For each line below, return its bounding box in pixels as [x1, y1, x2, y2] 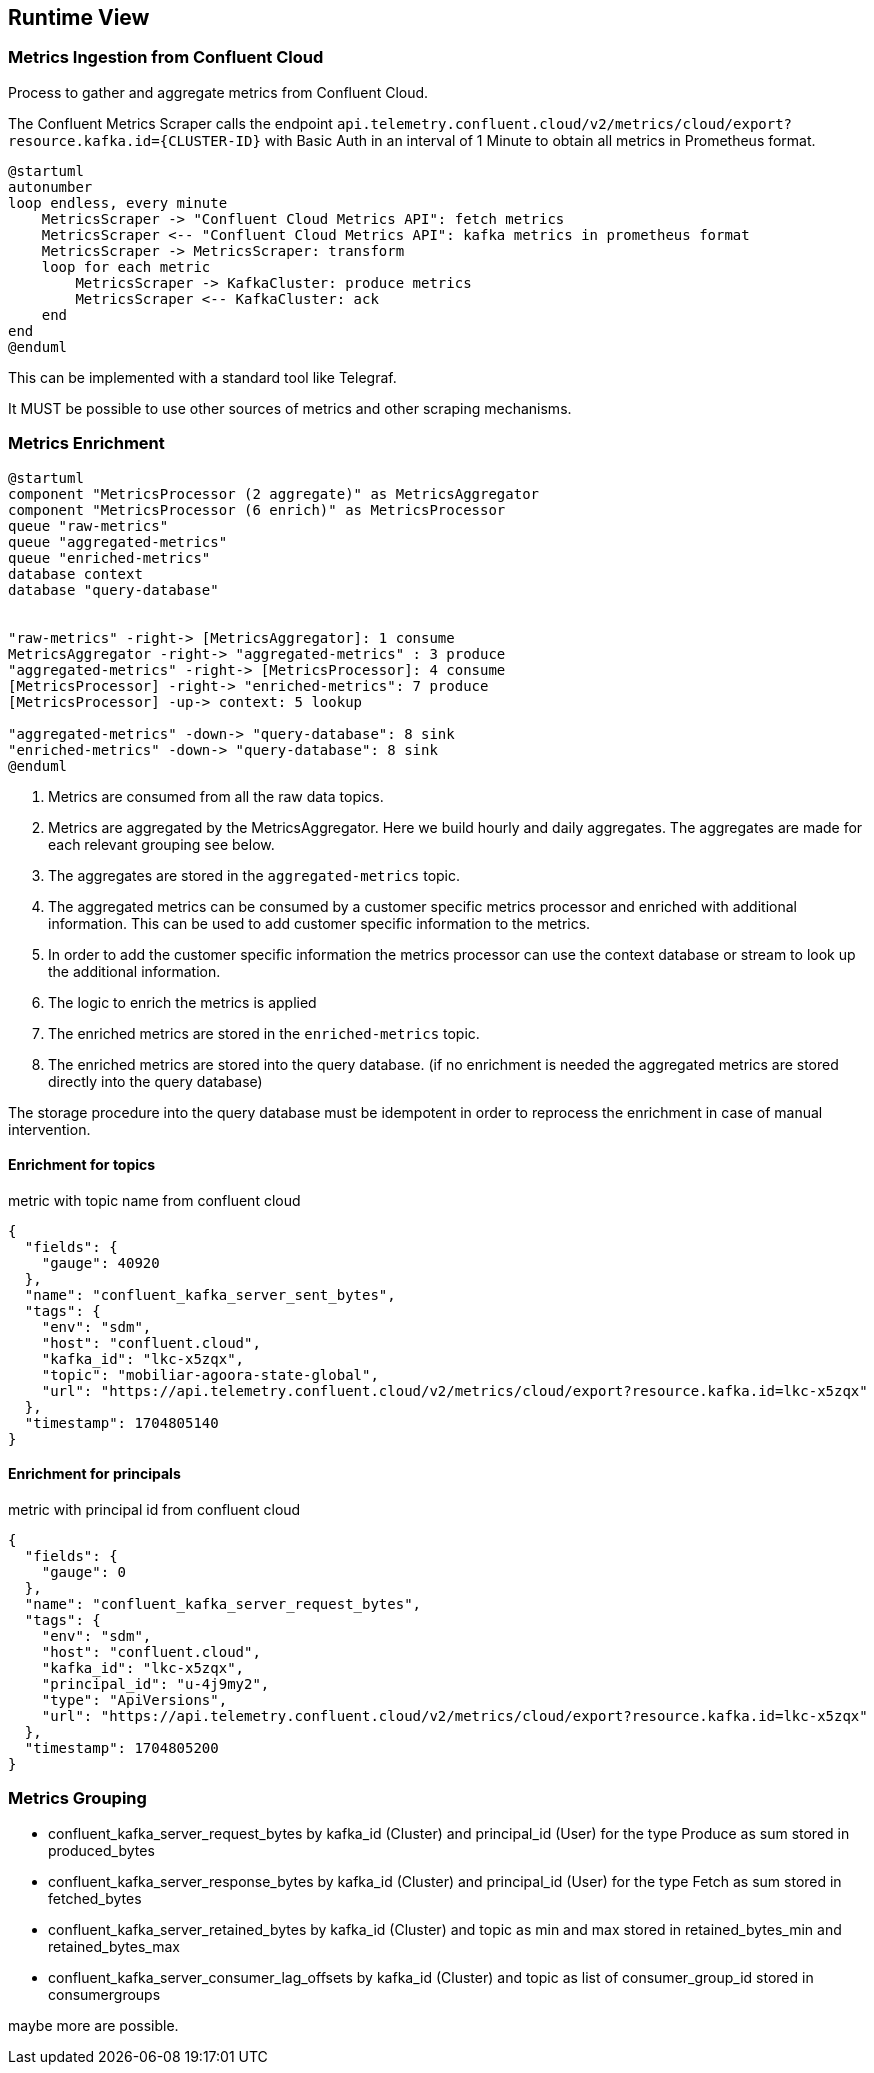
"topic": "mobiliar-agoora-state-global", [41, 1366, 379, 1383]
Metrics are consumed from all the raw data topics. [48, 787, 384, 805]
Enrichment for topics [8, 1156, 156, 1174]
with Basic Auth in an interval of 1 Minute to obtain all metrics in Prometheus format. [264, 131, 816, 149]
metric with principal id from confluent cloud [8, 1500, 301, 1518]
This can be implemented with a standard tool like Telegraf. [8, 368, 397, 386]
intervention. [8, 1120, 91, 1138]
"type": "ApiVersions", [41, 1691, 228, 1708]
